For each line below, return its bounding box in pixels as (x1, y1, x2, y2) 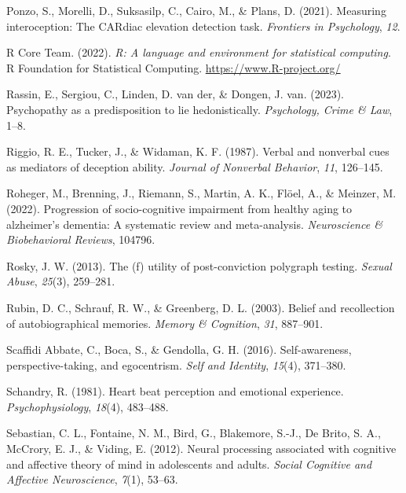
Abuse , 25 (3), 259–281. (6, 273, 115, 289)
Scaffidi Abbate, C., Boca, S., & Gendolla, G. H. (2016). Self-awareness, (6, 341, 352, 358)
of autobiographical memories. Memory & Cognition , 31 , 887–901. (6, 315, 324, 331)
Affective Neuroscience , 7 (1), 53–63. (6, 471, 178, 487)
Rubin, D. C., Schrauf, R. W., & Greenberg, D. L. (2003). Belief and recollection (6, 299, 395, 315)
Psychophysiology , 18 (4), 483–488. (6, 398, 169, 414)
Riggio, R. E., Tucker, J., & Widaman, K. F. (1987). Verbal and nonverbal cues (6, 143, 390, 160)
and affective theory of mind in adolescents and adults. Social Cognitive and (6, 455, 372, 472)
